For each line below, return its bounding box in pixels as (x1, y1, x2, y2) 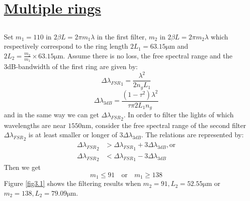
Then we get (4, 162, 41, 172)
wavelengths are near (4, 120, 66, 130)
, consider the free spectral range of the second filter (91, 120, 246, 130)
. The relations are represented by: (141, 129, 244, 140)
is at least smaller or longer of (28, 129, 117, 140)
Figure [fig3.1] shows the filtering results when (4, 178, 141, 188)
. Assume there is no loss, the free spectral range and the (63, 50, 233, 60)
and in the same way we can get (4, 110, 100, 120)
